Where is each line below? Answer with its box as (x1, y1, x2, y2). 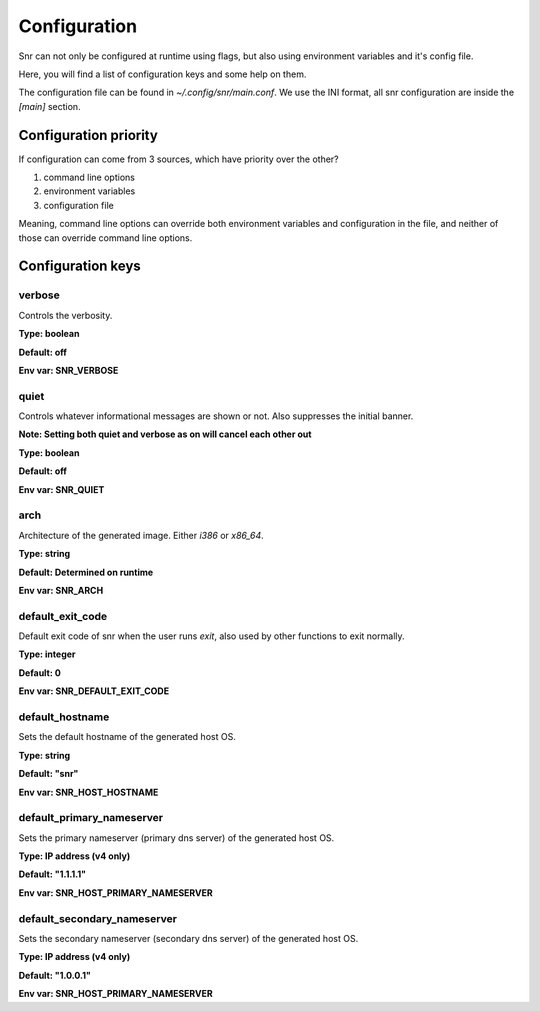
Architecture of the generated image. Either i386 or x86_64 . (18, 529, 264, 541)
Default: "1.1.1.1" (18, 868, 87, 880)
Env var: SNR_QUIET (18, 483, 105, 495)
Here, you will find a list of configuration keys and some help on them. (18, 68, 307, 80)
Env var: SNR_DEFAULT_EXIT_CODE (18, 685, 170, 697)
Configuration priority (18, 126, 159, 144)
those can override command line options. (18, 231, 193, 244)
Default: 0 (18, 666, 62, 679)
